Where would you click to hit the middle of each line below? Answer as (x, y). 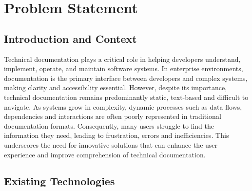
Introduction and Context (70, 38)
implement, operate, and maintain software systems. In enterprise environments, (124, 68)
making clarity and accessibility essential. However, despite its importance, (116, 87)
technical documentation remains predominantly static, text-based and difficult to (126, 97)
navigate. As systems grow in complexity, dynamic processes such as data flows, (123, 106)
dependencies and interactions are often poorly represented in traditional (113, 116)
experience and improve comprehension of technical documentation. (105, 154)
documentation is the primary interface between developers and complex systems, (126, 78)
